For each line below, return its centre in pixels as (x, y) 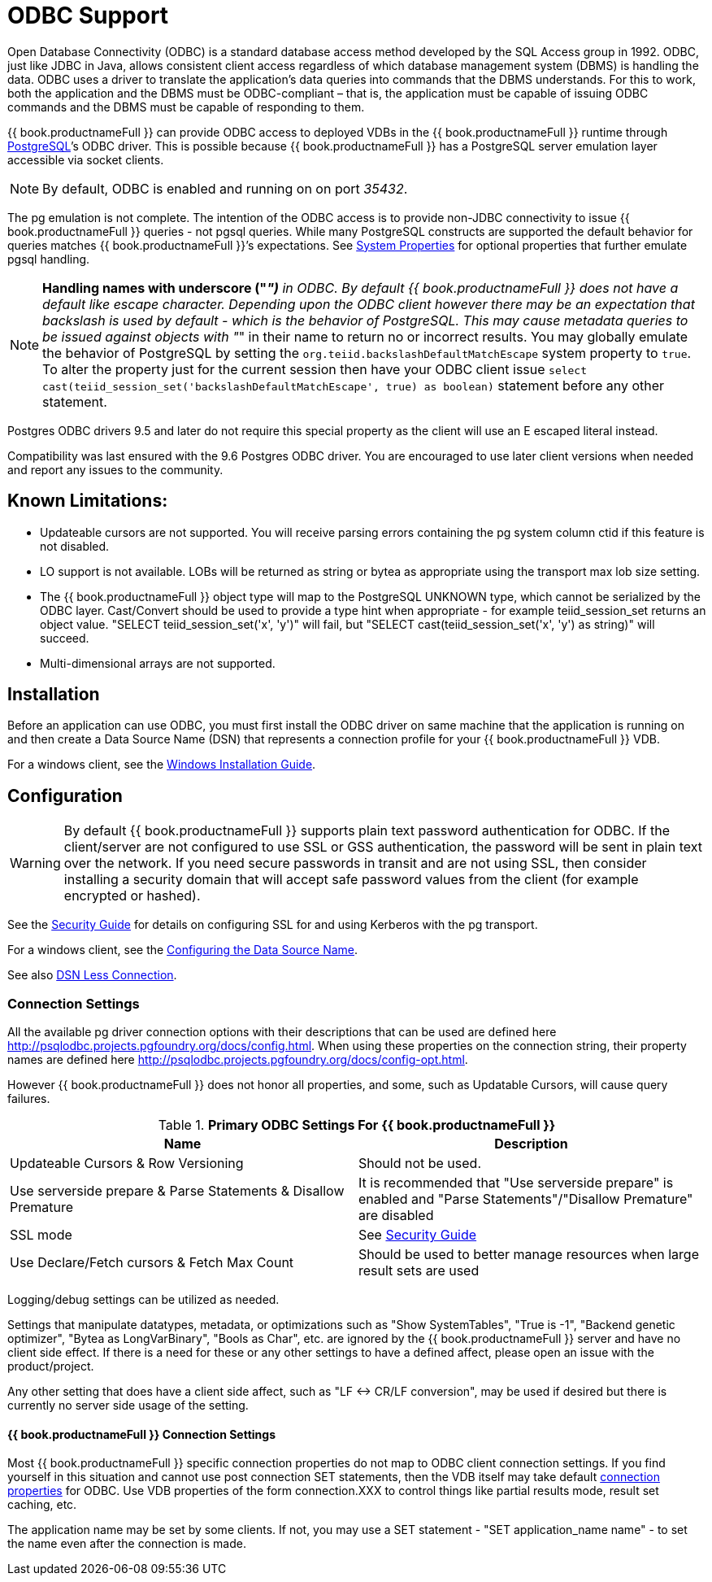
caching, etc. (42, 1505)
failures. (29, 1099)
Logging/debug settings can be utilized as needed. (143, 1300)
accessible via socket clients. (86, 159)
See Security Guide (418, 1235)
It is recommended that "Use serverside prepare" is (516, 1183)
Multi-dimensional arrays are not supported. (158, 663)
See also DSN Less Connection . (92, 975)
